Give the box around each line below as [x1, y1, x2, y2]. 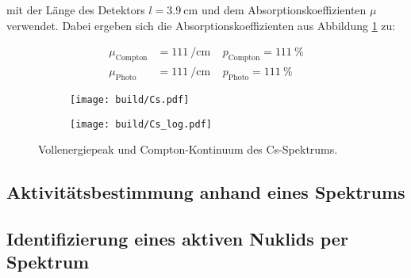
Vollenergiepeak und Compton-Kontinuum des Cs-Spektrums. [38, 141, 338, 158]
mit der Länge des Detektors [6, 2, 145, 17]
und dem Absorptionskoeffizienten [201, 2, 367, 17]
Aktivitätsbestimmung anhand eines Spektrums [6, 180, 405, 204]
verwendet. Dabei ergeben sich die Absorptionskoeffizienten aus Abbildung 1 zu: [6, 17, 396, 33]
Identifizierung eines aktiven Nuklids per [6, 226, 348, 250]
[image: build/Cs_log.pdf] [70, 118, 212, 130]
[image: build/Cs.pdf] [70, 93, 190, 105]
